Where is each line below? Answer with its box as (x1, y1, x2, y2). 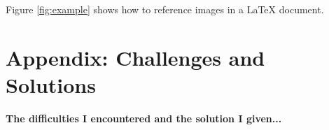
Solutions (6, 70, 96, 99)
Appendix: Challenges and (6, 43, 265, 71)
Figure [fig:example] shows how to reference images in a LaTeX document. (6, 2, 324, 16)
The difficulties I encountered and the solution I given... (6, 110, 282, 125)
